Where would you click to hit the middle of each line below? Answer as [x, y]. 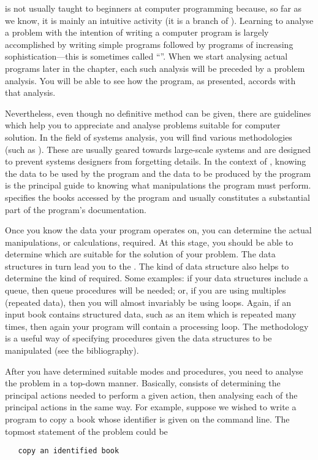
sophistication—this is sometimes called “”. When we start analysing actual [146, 56]
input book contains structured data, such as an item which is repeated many [151, 314]
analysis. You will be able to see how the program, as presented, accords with [150, 80]
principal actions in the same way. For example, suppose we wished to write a [151, 407]
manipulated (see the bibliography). [72, 350]
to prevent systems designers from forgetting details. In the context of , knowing [156, 161]
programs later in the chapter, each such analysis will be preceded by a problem [155, 68]
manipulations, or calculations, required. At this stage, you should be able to [149, 242]
